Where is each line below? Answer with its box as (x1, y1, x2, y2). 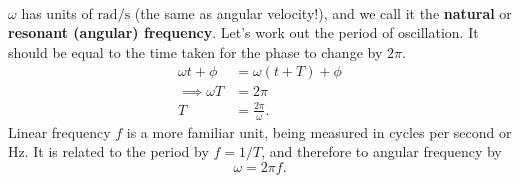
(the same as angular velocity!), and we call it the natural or (134, 2, 512, 23)
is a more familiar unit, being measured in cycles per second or (126, 121, 512, 142)
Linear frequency (8, 121, 111, 142)
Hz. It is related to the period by (8, 141, 209, 162)
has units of (21, 2, 93, 23)
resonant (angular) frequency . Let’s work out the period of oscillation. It (8, 22, 479, 43)
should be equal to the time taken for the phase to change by (8, 41, 383, 62)
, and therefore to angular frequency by (261, 141, 502, 162)
